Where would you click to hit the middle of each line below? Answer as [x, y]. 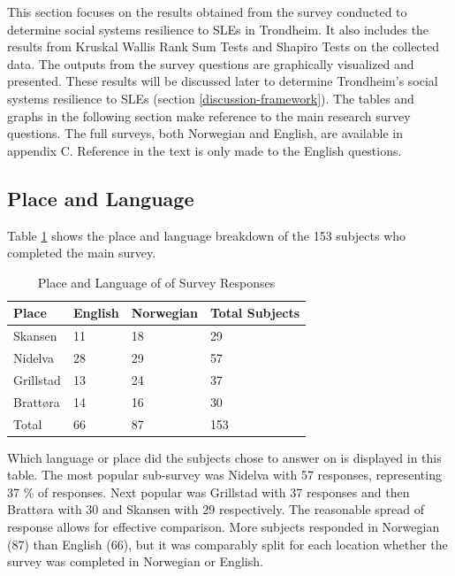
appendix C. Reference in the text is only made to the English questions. [205, 150]
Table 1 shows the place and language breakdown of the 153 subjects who [207, 235]
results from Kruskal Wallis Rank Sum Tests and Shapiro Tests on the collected [224, 46]
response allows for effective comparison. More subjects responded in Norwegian [224, 527]
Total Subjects [255, 313]
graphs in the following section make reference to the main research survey [209, 115]
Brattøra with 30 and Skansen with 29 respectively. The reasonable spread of [216, 509]
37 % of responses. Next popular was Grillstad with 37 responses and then [209, 492]
